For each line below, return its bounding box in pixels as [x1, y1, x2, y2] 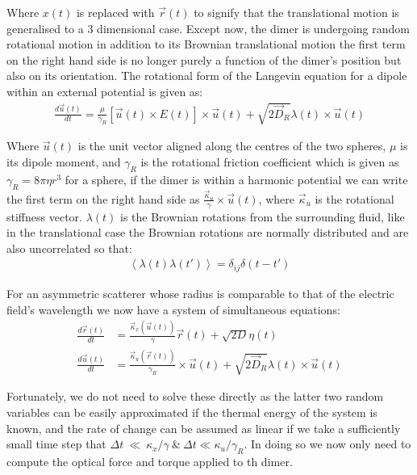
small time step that [6, 435, 106, 452]
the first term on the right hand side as [6, 190, 200, 207]
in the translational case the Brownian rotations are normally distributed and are [6, 224, 409, 241]
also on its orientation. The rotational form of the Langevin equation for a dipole [6, 67, 407, 84]
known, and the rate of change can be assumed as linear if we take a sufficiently [6, 419, 401, 436]
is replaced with [76, 4, 155, 20]
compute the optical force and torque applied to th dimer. [6, 453, 293, 469]
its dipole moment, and [6, 153, 121, 170]
